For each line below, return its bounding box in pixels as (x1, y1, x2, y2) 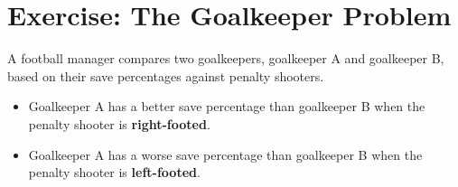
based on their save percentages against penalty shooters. (7, 66, 324, 85)
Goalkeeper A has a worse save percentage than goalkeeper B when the (28, 145, 423, 164)
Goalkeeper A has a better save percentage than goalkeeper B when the (28, 97, 425, 116)
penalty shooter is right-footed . (28, 114, 210, 133)
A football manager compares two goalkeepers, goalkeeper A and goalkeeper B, (7, 49, 444, 68)
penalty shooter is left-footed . (28, 163, 201, 182)
